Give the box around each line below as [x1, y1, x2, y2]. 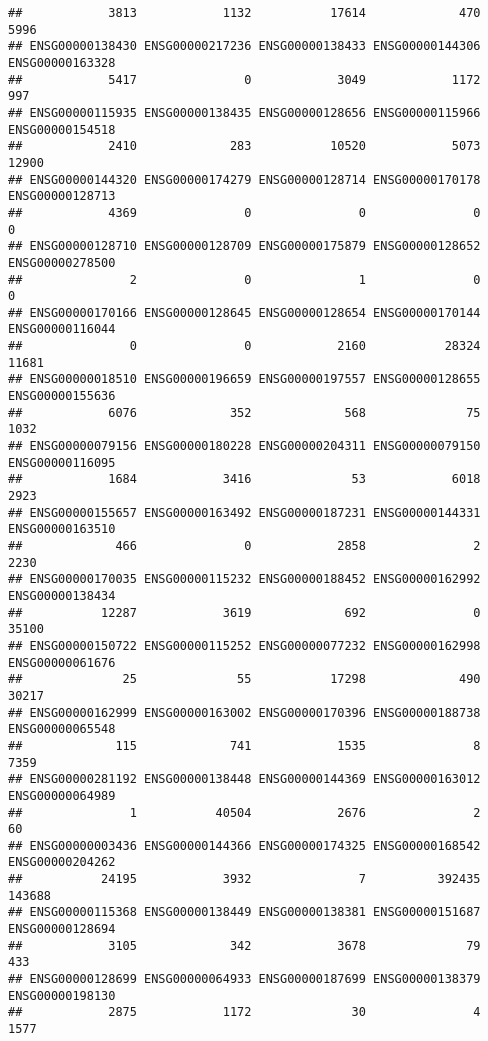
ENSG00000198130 [8, 988, 116, 1003]
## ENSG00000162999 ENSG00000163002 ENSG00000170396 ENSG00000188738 [8, 705, 481, 720]
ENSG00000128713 [8, 189, 116, 204]
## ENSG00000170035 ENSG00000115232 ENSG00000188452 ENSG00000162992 [8, 572, 481, 587]
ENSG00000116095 [8, 455, 116, 470]
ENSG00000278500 [8, 255, 116, 270]
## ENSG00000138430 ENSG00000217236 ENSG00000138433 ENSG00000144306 [8, 39, 481, 54]
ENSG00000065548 [8, 722, 116, 737]
